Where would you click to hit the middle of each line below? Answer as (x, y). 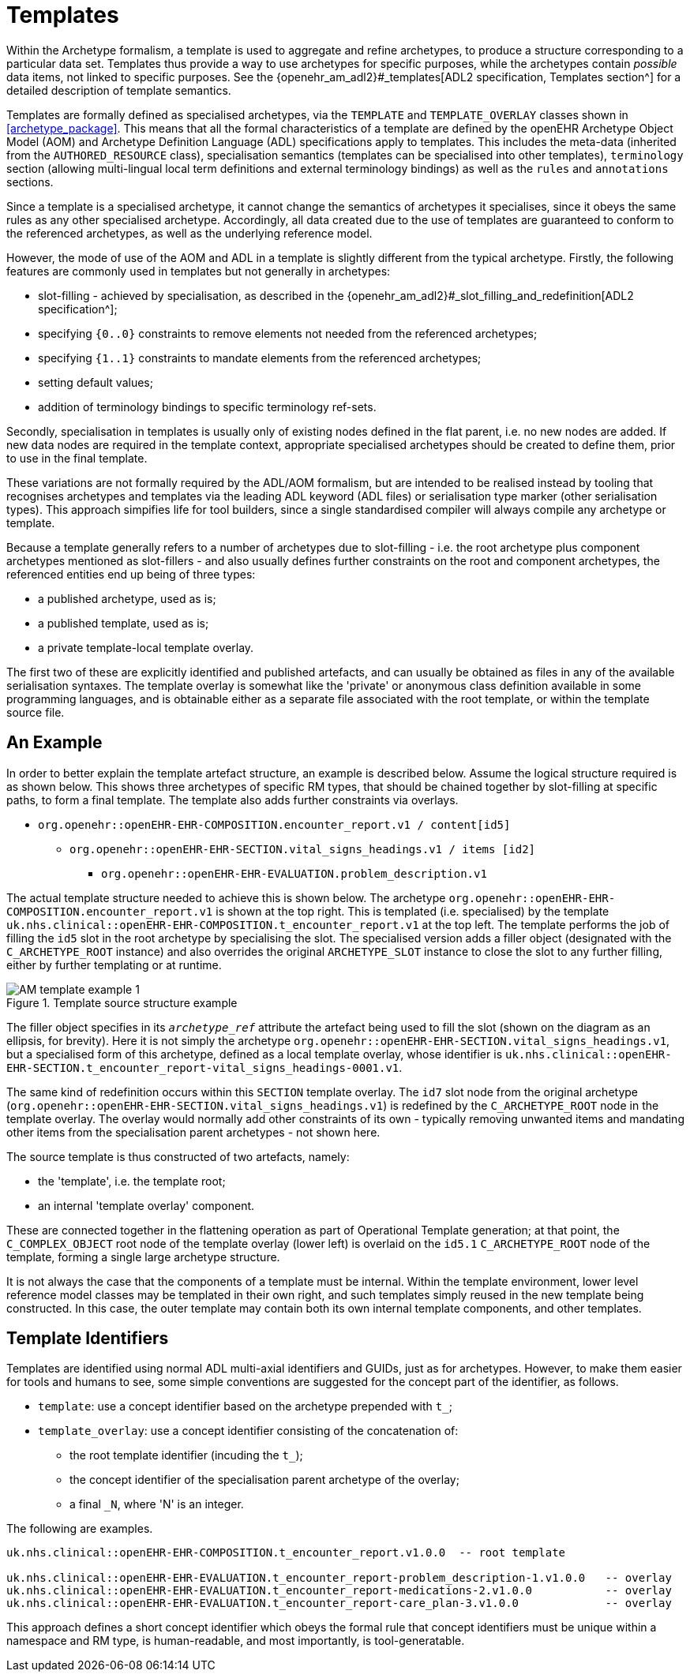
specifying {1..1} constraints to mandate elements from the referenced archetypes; (260, 358)
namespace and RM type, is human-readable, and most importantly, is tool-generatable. (236, 1641)
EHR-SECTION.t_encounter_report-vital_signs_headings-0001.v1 (203, 1067)
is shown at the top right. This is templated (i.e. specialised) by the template (412, 911)
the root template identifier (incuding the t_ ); (186, 1455)
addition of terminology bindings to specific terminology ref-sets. (207, 406)
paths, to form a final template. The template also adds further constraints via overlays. (232, 800)
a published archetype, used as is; (127, 598)
